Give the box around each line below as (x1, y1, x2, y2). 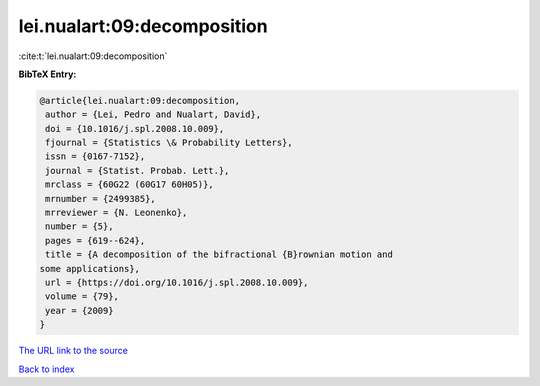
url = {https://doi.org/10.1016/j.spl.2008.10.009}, (45, 277, 309, 288)
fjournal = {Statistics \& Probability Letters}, (45, 137, 294, 149)
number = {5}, (45, 221, 114, 232)
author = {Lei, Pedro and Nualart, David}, (45, 109, 262, 120)
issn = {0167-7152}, (45, 151, 146, 162)
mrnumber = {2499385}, (45, 193, 157, 204)
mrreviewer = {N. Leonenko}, (45, 207, 188, 219)
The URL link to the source (18, 345, 129, 357)
